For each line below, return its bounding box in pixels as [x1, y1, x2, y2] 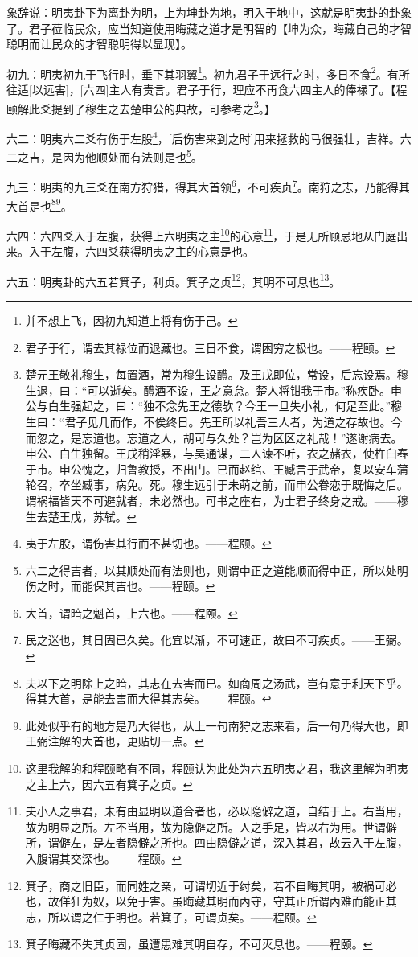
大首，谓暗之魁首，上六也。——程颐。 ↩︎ [25, 604, 238, 621]
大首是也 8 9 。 [6, 195, 72, 214]
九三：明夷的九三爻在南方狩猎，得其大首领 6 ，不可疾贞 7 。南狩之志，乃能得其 [6, 176, 410, 195]
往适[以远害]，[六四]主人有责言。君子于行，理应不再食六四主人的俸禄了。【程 [6, 81, 408, 98]
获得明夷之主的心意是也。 [118, 243, 254, 260]
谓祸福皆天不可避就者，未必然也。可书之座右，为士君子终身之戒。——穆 [25, 491, 408, 508]
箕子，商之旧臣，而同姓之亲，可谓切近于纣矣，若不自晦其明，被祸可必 [25, 877, 397, 893]
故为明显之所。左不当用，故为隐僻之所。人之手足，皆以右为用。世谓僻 [25, 818, 397, 835]
